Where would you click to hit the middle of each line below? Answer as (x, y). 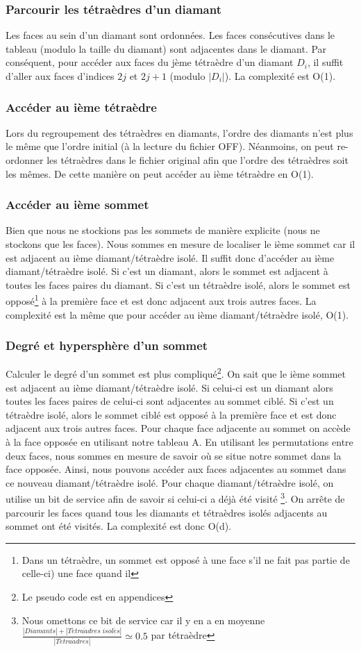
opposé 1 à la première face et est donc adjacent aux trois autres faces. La (161, 300)
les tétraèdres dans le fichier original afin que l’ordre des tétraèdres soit (198, 160)
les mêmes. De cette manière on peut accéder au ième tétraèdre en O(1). (160, 173)
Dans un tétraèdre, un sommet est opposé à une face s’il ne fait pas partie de (186, 559)
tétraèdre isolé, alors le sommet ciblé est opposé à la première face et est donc (171, 414)
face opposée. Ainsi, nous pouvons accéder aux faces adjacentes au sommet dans (176, 469)
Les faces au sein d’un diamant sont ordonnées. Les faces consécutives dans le (170, 35)
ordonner (25, 160)
